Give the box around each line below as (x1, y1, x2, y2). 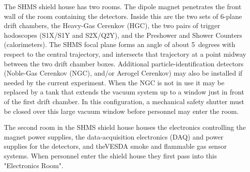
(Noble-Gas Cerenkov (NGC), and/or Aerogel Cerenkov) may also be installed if (4, 68, 243, 78)
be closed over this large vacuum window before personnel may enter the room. (4, 106, 239, 116)
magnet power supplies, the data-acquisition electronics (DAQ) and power (4, 131, 223, 141)
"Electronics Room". (4, 160, 63, 170)
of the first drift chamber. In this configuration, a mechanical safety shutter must (4, 96, 245, 106)
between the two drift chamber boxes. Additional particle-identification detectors (4, 58, 244, 68)
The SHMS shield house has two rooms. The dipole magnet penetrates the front (4, 1, 242, 11)
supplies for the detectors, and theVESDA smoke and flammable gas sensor (4, 141, 227, 151)
